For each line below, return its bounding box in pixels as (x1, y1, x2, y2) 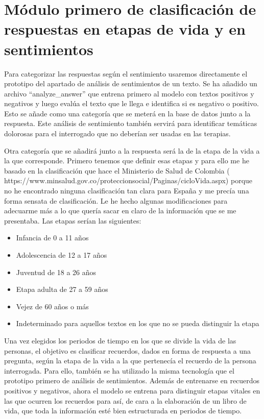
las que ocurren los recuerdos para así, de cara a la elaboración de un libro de (4, 395, 247, 406)
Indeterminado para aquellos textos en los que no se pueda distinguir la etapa (16, 318, 259, 329)
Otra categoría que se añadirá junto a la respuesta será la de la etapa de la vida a (4, 145, 260, 156)
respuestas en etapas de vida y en (4, 18, 246, 39)
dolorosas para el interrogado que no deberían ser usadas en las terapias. (4, 128, 231, 139)
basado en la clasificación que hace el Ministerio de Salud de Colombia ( (4, 165, 230, 176)
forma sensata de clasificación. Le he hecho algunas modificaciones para (4, 195, 228, 206)
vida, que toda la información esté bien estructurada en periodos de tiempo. (4, 405, 242, 416)
